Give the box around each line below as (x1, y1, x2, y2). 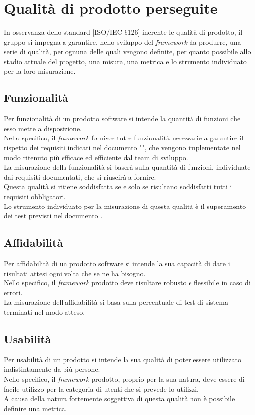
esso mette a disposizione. (4, 123, 82, 133)
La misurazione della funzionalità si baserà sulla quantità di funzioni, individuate (4, 162, 251, 172)
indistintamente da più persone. (4, 364, 100, 374)
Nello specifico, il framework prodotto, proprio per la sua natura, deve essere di (4, 373, 245, 384)
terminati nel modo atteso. (4, 307, 85, 317)
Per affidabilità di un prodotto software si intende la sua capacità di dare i (4, 258, 230, 269)
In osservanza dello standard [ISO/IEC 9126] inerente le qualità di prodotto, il (4, 27, 243, 37)
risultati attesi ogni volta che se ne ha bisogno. (4, 268, 146, 278)
